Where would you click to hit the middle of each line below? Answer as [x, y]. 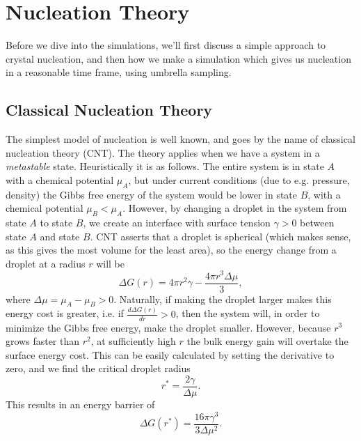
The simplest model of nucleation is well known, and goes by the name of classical [180, 139]
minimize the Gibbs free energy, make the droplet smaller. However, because [168, 327]
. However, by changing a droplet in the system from [235, 208]
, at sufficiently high [133, 341]
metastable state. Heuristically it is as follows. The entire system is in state [165, 166]
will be [110, 263]
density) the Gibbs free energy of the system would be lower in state [152, 194]
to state [56, 223]
